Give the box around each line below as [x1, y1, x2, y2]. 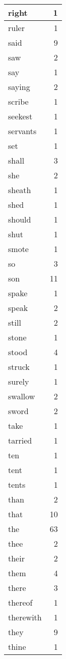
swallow [8, 390, 35, 402]
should [8, 213, 31, 225]
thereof [8, 597, 33, 608]
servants [8, 125, 37, 137]
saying [8, 81, 30, 92]
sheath [8, 184, 31, 196]
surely [8, 375, 29, 387]
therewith [8, 611, 42, 623]
